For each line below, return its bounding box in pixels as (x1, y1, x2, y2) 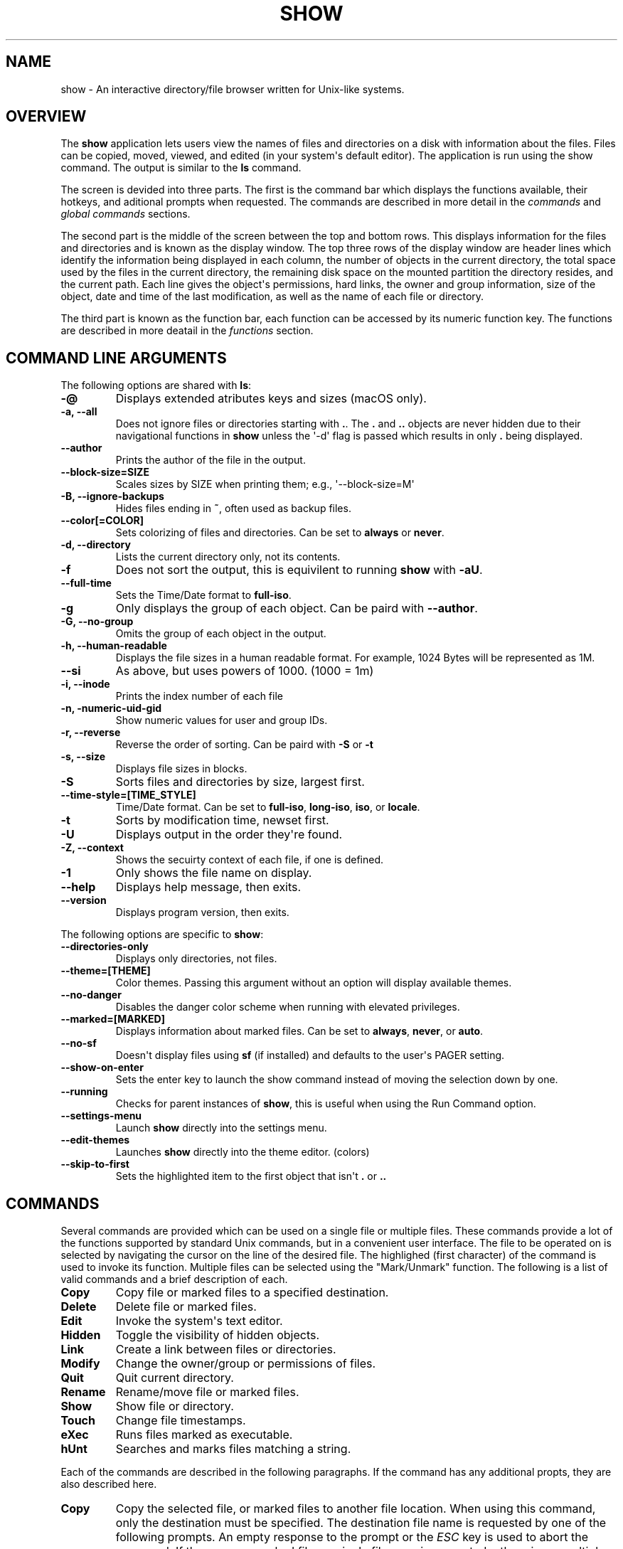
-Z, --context (60, 841, 124, 854)
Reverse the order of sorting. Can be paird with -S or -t (115, 738, 373, 751)
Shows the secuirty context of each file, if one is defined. (115, 853, 384, 866)
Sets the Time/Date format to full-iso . (115, 589, 292, 602)
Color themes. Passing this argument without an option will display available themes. (115, 976, 512, 989)
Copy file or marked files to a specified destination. (115, 1285, 389, 1300)
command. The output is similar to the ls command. (60, 161, 302, 174)
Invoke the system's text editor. (115, 1314, 283, 1329)
